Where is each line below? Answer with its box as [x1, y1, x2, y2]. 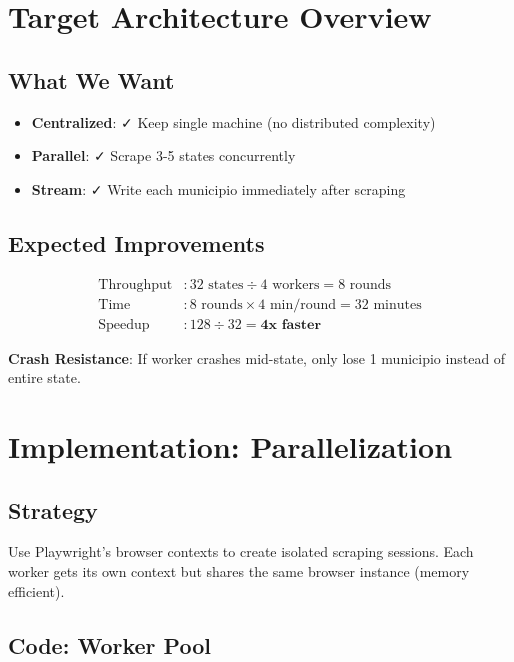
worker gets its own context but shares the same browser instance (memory [8, 561, 470, 582]
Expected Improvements [8, 227, 265, 258]
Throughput [98, 277, 173, 292]
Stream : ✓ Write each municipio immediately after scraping [31, 178, 406, 199]
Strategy [8, 494, 98, 525]
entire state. [8, 367, 81, 388]
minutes [373, 297, 422, 312]
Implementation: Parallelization [8, 426, 453, 467]
